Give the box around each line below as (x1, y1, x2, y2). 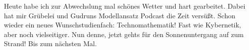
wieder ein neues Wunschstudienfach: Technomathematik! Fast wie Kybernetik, (4, 20, 241, 30)
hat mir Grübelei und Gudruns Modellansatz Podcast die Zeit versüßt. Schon (4, 10, 236, 20)
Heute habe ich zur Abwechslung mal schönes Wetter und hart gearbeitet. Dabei (4, 1, 246, 11)
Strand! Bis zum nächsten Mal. (4, 38, 97, 49)
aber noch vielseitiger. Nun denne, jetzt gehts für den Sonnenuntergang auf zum (4, 29, 244, 39)
